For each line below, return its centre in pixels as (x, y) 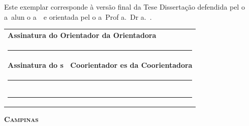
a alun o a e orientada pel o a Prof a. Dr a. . (78, 16)
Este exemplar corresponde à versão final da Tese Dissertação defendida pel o (124, 7)
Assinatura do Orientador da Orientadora (82, 35)
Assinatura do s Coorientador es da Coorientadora (100, 65)
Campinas (21, 119)
